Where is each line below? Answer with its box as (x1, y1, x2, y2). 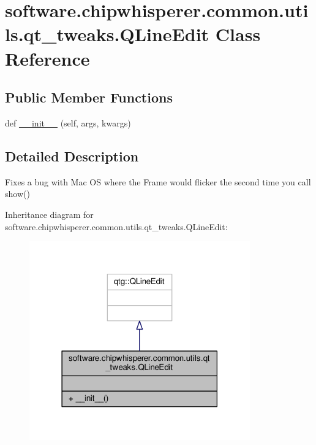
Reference (5, 45, 90, 71)
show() (5, 187, 30, 200)
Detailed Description (5, 146, 139, 165)
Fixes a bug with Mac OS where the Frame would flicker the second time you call (5, 175, 311, 188)
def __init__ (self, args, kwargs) (5, 116, 131, 129)
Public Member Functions (5, 88, 173, 107)
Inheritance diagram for (5, 207, 94, 220)
